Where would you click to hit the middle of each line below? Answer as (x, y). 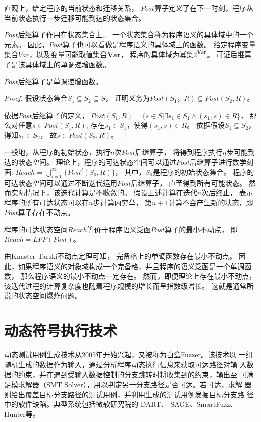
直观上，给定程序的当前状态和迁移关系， (71, 8)
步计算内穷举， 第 (123, 202)
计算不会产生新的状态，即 (211, 202)
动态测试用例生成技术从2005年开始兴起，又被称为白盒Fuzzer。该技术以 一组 (128, 355)
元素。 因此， (27, 44)
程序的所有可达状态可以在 (46, 202)
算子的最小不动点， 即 (201, 229)
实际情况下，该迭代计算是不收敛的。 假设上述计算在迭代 (104, 193)
